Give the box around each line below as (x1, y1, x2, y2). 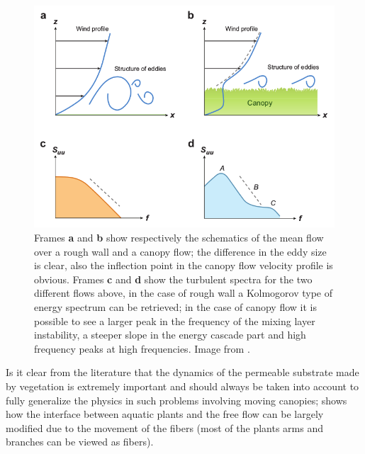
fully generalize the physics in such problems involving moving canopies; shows (6, 392, 347, 407)
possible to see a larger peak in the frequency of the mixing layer (34, 313, 315, 328)
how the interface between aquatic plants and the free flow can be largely (6, 407, 324, 421)
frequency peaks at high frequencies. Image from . (34, 341, 250, 356)
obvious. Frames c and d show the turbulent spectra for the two (34, 271, 313, 286)
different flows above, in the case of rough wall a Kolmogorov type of (34, 285, 333, 300)
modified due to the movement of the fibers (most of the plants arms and (6, 420, 323, 435)
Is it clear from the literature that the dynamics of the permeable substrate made (6, 365, 359, 380)
